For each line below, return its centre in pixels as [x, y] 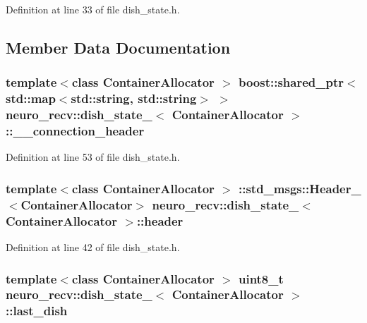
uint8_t [261, 278]
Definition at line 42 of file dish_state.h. [93, 247]
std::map [31, 98]
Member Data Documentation [118, 47]
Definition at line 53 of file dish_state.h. [93, 157]
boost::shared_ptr [291, 82]
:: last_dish [37, 311]
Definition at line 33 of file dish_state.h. [93, 9]
